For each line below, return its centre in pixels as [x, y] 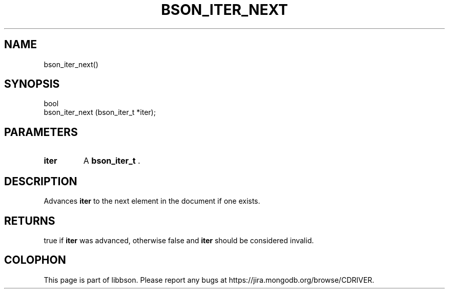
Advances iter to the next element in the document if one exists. [152, 201]
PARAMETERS [41, 132]
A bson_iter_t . [112, 161]
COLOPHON [35, 260]
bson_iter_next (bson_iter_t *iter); [100, 112]
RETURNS [30, 221]
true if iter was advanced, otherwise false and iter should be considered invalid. [179, 240]
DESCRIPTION [41, 181]
